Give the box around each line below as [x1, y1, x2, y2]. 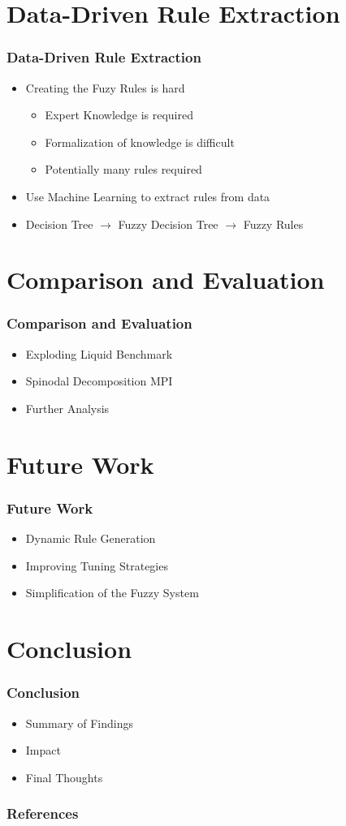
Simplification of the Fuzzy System [25, 584, 199, 601]
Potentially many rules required [45, 161, 202, 178]
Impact [25, 742, 61, 759]
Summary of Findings [25, 714, 133, 731]
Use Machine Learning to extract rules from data [25, 187, 270, 204]
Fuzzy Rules [243, 215, 304, 232]
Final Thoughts [25, 768, 103, 785]
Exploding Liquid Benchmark [25, 345, 173, 362]
